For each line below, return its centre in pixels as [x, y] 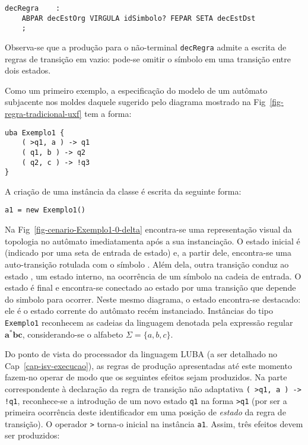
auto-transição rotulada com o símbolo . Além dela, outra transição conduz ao [147, 264]
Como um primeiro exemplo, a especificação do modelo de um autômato [136, 90]
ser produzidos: [32, 435]
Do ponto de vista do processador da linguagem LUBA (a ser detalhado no [141, 354]
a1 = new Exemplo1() [45, 210]
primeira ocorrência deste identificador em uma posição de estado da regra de [145, 412]
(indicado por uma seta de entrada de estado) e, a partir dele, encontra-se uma [148, 252]
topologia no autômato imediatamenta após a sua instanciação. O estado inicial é [153, 241]
